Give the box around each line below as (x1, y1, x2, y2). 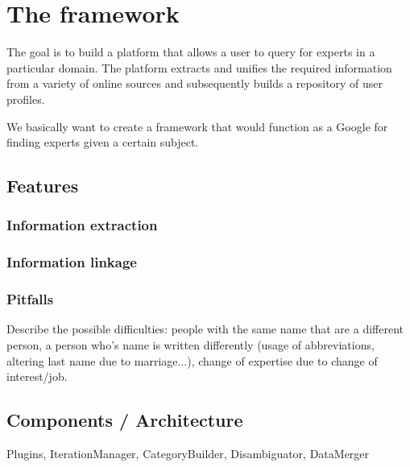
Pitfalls (6, 289, 54, 309)
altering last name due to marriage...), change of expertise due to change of (6, 352, 378, 369)
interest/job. (6, 368, 68, 385)
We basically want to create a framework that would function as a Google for (6, 118, 388, 134)
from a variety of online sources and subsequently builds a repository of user (6, 75, 383, 92)
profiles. (6, 90, 45, 107)
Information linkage (6, 252, 137, 272)
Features (6, 173, 79, 198)
